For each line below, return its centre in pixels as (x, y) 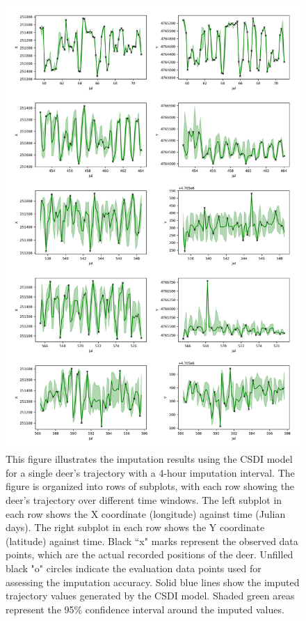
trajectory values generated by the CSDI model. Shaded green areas (150, 596)
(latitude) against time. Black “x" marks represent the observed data (152, 540)
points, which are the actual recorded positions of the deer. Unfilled (150, 554)
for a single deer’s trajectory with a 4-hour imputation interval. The (150, 472)
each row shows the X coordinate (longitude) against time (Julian (146, 513)
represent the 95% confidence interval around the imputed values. (145, 609)
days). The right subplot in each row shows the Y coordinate (135, 527)
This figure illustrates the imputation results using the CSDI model (149, 459)
